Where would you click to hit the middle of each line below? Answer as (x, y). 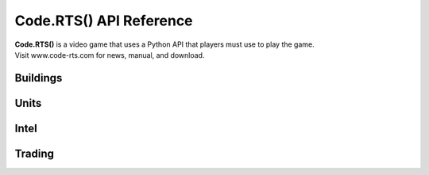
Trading (35, 153)
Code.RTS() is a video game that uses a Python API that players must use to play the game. (165, 44)
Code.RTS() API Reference (104, 21)
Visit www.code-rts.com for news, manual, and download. (110, 55)
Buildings (39, 78)
